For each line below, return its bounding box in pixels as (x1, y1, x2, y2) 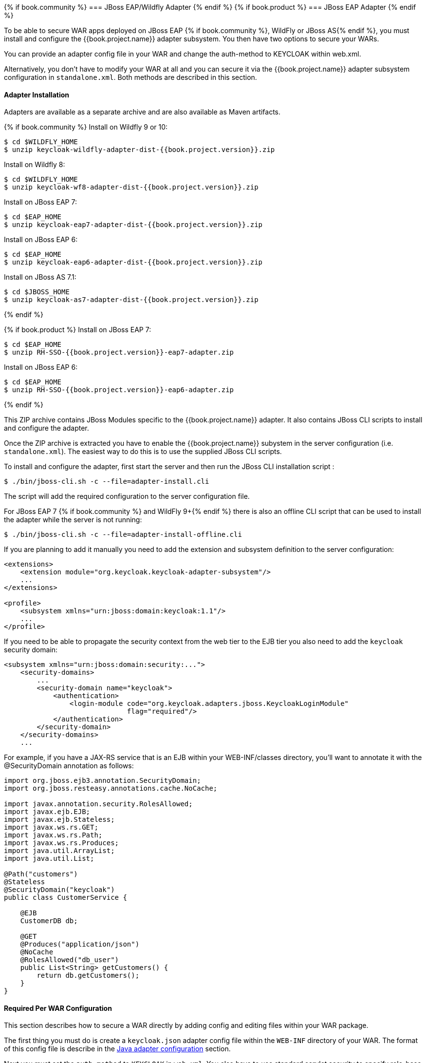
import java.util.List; (4, 854, 94, 863)
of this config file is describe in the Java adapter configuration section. (4, 1044, 231, 1053)
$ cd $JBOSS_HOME (4, 288, 70, 296)
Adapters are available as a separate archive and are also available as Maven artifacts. (4, 108, 281, 116)
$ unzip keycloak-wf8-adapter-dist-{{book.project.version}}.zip (4, 183, 259, 191)
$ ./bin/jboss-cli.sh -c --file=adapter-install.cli (4, 477, 209, 486)
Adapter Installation (4, 90, 70, 99)
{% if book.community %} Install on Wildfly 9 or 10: (4, 123, 168, 132)
